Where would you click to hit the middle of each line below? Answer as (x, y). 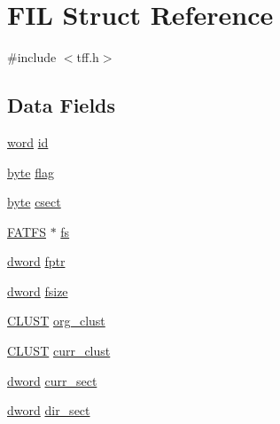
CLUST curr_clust (59, 351)
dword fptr (36, 261)
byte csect (34, 202)
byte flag (31, 172)
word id (28, 141)
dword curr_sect (52, 380)
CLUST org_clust (56, 321)
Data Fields (62, 105)
